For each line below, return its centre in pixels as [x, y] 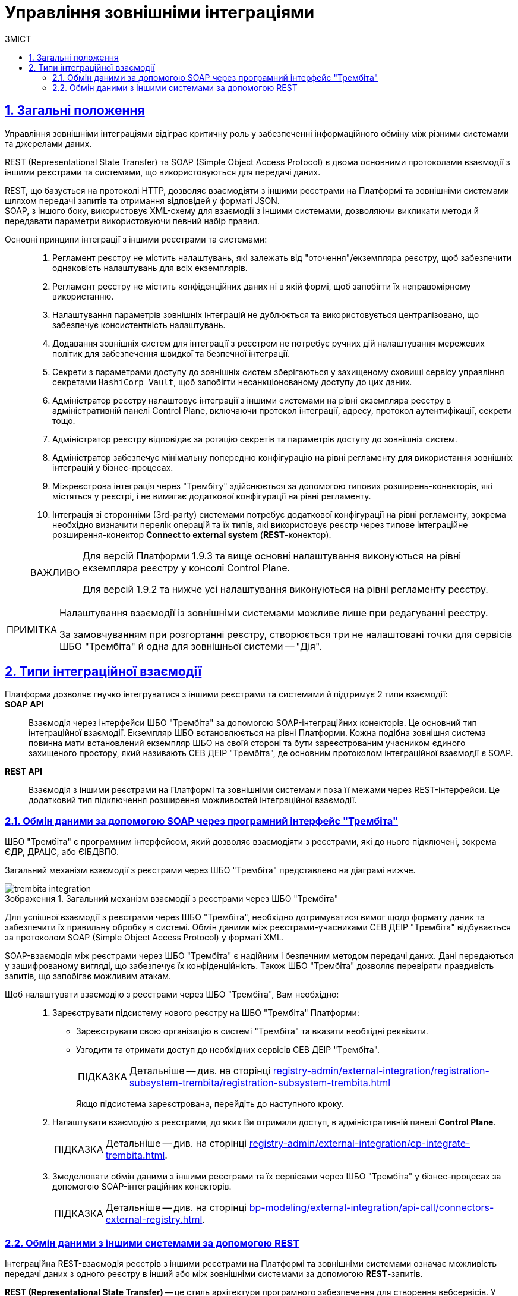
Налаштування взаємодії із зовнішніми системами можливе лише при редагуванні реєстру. [274, 613]
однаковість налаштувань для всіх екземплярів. [150, 268]
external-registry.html [154, 1220]
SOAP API [24, 704]
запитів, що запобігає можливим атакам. [88, 976]
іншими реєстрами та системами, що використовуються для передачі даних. [163, 172]
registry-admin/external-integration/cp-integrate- [360, 1144]
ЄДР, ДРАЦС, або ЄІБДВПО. [62, 852]
